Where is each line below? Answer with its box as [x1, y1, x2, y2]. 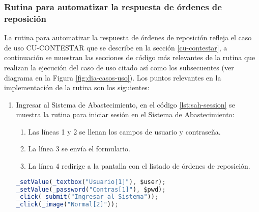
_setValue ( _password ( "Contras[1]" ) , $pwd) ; [16, 185, 166, 193]
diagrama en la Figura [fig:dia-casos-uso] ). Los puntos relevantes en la [4, 72, 221, 83]
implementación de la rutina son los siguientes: [4, 82, 150, 93]
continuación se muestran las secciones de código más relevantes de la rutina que [4, 52, 255, 63]
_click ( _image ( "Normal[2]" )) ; [16, 201, 119, 208]
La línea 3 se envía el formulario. [28, 143, 130, 154]
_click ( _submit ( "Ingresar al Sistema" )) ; [16, 193, 159, 201]
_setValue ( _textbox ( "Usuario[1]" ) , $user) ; [16, 178, 166, 185]
